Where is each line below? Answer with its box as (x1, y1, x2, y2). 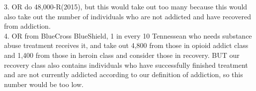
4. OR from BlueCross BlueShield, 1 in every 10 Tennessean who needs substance (4, 30, 252, 41)
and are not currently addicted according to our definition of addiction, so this (4, 69, 243, 80)
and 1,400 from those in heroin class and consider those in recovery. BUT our (4, 49, 240, 60)
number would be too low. (4, 79, 84, 89)
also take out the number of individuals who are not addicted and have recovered (4, 11, 251, 21)
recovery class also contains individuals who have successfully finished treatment (4, 59, 248, 70)
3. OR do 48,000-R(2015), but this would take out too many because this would (4, 1, 248, 11)
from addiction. (4, 21, 51, 31)
